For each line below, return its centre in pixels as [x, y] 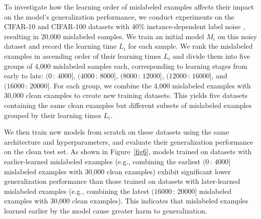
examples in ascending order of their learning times [83, 56]
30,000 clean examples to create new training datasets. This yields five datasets [126, 95]
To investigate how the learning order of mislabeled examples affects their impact [129, 7]
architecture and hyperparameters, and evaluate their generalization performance [129, 141]
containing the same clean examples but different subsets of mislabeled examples [128, 105]
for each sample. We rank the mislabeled [190, 46]
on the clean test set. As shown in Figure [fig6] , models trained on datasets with [128, 151]
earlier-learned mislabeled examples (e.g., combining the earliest [102, 161]
